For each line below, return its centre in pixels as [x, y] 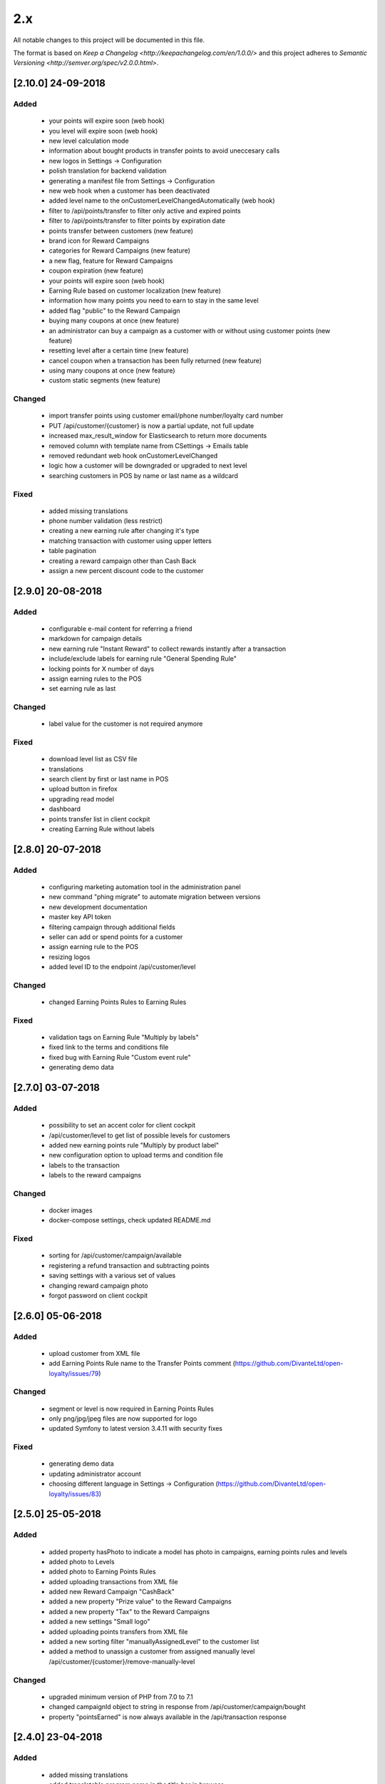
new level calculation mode [89, 141]
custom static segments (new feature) [104, 380]
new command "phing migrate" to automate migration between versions [155, 897]
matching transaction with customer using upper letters [130, 541]
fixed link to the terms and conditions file [109, 1047]
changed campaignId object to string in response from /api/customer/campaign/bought [177, 1707]
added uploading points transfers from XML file [118, 1631]
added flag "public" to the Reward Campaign [115, 310]
